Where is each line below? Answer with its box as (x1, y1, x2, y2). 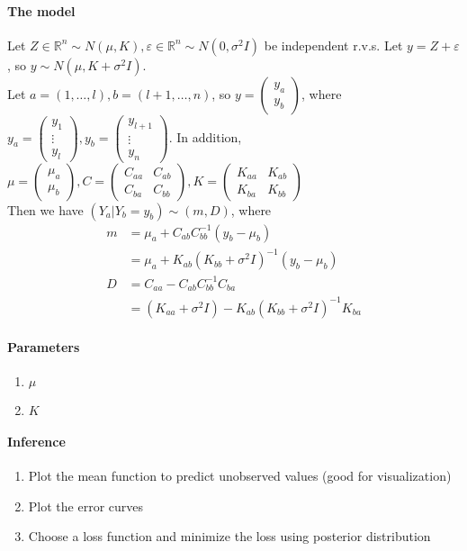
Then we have (7, 200, 84, 219)
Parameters (7, 338, 80, 357)
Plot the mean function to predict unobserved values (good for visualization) (28, 466, 452, 485)
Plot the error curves (28, 496, 144, 515)
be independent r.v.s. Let (264, 35, 403, 54)
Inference (7, 432, 66, 451)
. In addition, (168, 127, 242, 146)
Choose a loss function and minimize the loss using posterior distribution (28, 527, 431, 546)
